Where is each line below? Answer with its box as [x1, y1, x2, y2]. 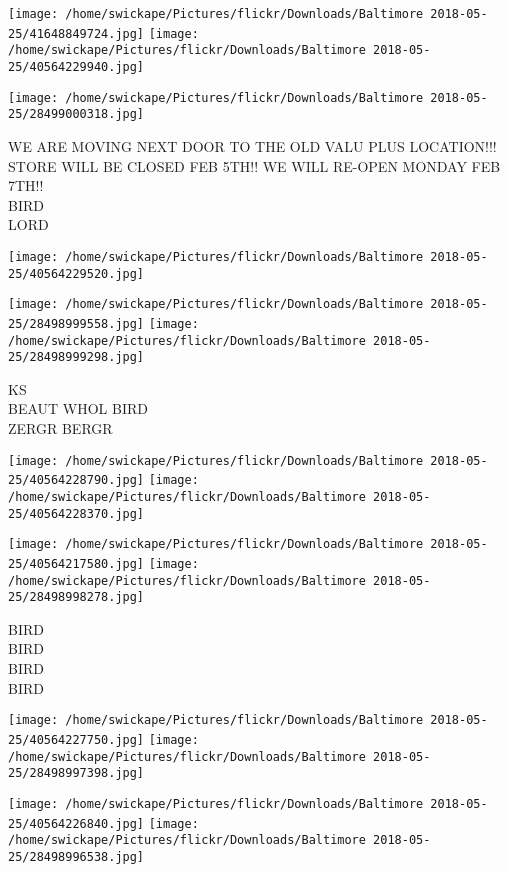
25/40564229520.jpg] [8, 266, 145, 281]
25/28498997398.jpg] [8, 766, 145, 781]
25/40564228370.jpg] [8, 506, 145, 521]
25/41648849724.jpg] [8, 26, 145, 41]
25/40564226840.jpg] [8, 816, 145, 831]
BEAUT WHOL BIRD [8, 398, 148, 419]
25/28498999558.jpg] [8, 316, 145, 331]
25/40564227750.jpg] [8, 732, 145, 747]
